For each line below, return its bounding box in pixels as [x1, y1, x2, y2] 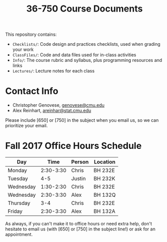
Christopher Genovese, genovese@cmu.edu [12, 102, 105, 108]
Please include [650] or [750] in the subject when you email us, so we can [5, 117, 159, 123]
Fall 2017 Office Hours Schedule [5, 140, 142, 151]
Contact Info [5, 86, 59, 97]
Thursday [8, 200, 31, 207]
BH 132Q [94, 192, 116, 199]
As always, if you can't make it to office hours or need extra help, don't [5, 221, 152, 227]
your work [12, 46, 34, 53]
